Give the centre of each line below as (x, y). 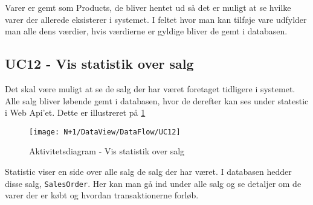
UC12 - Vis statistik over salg (99, 64)
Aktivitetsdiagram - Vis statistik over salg (107, 151)
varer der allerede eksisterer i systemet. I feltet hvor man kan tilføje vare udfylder (156, 19)
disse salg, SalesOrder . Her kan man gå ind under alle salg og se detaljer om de (153, 183)
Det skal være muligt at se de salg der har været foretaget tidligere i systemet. (150, 88)
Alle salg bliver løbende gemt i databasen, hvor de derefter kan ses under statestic (157, 100)
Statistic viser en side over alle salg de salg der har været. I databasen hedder (148, 172)
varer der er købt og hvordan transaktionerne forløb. (102, 195)
